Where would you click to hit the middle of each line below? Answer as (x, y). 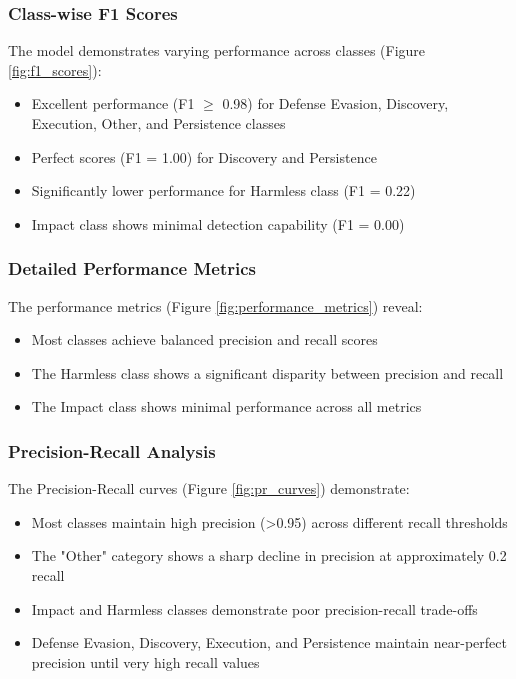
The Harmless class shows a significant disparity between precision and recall (267, 372)
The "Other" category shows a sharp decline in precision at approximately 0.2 (269, 555)
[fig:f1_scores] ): (55, 69)
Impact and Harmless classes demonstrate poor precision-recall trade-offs (254, 608)
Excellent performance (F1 (113, 103)
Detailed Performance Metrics (132, 268)
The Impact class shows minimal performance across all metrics (226, 406)
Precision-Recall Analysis (112, 450)
